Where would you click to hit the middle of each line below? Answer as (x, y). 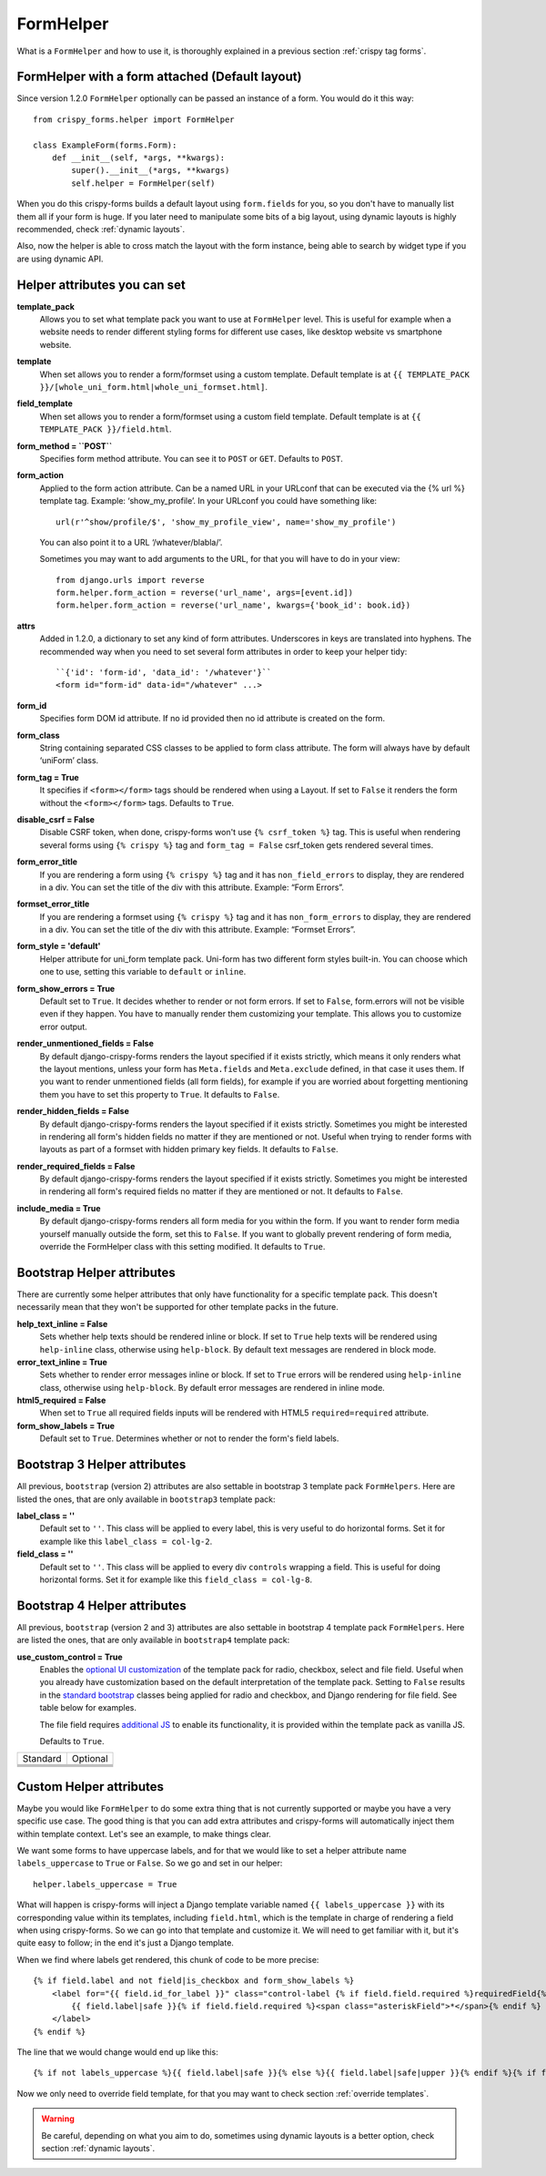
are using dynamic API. (60, 259)
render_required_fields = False (76, 1166)
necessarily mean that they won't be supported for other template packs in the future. (177, 1307)
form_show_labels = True (66, 1425)
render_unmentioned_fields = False (86, 1044)
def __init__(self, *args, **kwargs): (138, 158)
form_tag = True (48, 777)
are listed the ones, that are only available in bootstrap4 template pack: (153, 1640)
